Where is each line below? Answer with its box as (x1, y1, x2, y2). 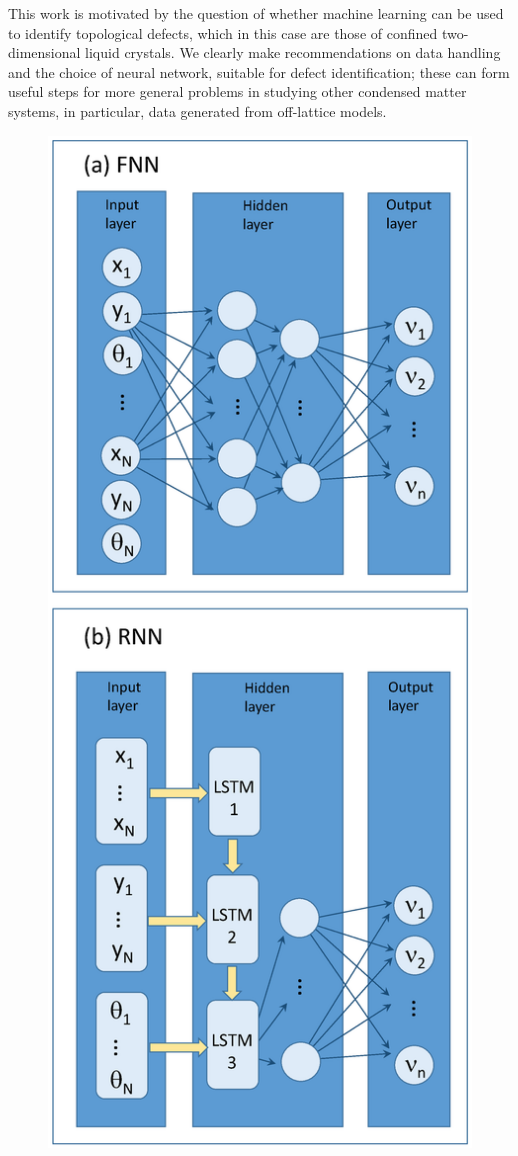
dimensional (8, 42, 81, 63)
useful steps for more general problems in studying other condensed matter (8, 81, 467, 102)
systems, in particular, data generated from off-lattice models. (8, 100, 387, 121)
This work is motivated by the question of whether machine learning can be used (8, 3, 504, 23)
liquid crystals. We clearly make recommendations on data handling (85, 42, 501, 63)
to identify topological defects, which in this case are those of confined (8, 22, 438, 43)
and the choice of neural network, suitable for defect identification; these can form (8, 61, 510, 82)
